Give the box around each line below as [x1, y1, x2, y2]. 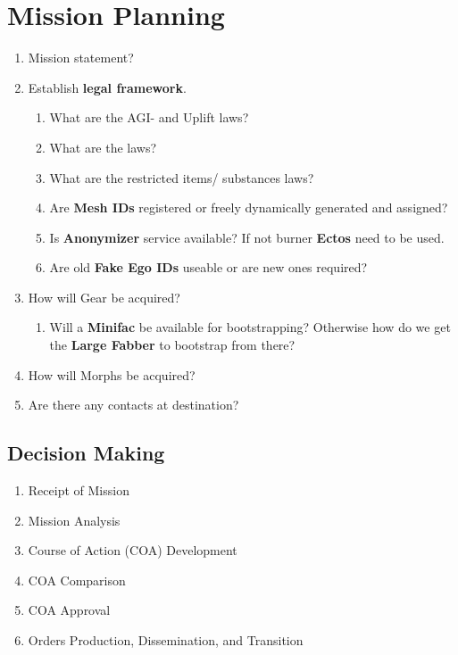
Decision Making [7, 439, 165, 467]
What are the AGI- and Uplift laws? [49, 108, 249, 127]
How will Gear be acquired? [28, 287, 180, 306]
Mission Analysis [28, 510, 121, 529]
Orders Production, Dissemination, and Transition [28, 631, 304, 650]
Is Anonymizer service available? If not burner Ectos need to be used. [49, 228, 445, 246]
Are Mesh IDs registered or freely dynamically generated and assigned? [49, 198, 448, 217]
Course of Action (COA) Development [28, 541, 237, 560]
